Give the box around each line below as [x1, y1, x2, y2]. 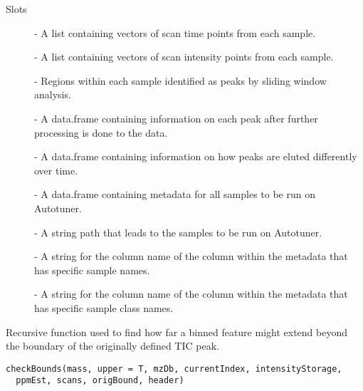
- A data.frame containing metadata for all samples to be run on [34, 187, 315, 202]
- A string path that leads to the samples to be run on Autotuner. [34, 224, 322, 239]
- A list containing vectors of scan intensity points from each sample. [34, 49, 334, 64]
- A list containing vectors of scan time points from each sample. [34, 25, 316, 40]
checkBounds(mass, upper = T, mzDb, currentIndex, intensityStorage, [6, 363, 342, 374]
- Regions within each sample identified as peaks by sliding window [34, 73, 327, 88]
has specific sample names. [34, 262, 150, 277]
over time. [34, 162, 78, 177]
